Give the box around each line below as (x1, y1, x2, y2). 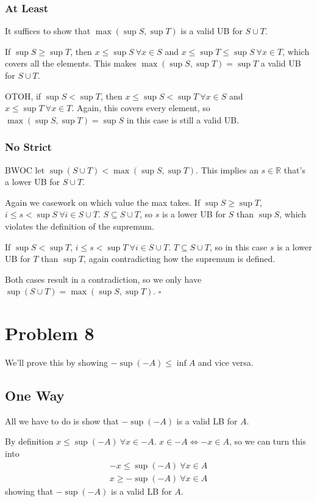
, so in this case (209, 240, 268, 253)
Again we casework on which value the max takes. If (5, 195, 201, 208)
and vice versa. (198, 356, 254, 369)
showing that (5, 484, 54, 497)
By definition (5, 435, 54, 448)
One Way (5, 386, 65, 405)
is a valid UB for (180, 24, 243, 37)
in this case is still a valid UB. (126, 113, 240, 126)
